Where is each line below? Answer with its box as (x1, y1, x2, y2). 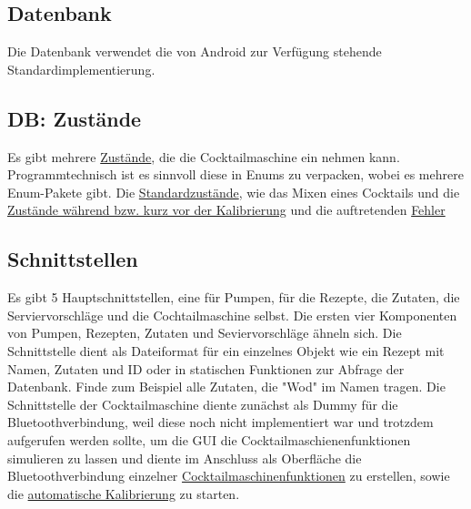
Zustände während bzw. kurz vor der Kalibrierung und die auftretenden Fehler (7, 200, 446, 219)
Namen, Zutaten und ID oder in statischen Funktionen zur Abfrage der (7, 359, 405, 378)
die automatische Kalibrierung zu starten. (7, 484, 240, 503)
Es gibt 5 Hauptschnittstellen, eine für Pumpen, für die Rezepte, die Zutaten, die (7, 288, 460, 307)
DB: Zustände (7, 104, 142, 132)
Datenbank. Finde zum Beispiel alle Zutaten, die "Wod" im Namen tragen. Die (7, 377, 446, 396)
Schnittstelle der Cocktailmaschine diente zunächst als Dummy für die (7, 394, 398, 413)
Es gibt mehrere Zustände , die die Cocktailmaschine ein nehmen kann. (7, 147, 400, 166)
